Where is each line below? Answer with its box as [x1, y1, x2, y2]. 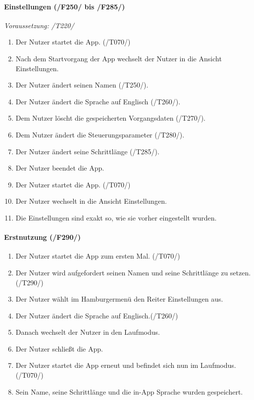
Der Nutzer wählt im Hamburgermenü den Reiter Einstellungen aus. [15, 294, 223, 304]
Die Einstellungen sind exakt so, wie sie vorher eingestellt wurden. [15, 212, 217, 222]
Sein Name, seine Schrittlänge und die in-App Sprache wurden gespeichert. [15, 386, 243, 397]
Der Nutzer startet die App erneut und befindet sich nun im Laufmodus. [15, 360, 236, 370]
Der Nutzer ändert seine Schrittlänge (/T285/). [15, 146, 159, 156]
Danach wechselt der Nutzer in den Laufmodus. [15, 327, 160, 337]
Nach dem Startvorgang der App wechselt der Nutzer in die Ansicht [15, 53, 222, 63]
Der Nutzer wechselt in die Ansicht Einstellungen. [15, 196, 167, 206]
